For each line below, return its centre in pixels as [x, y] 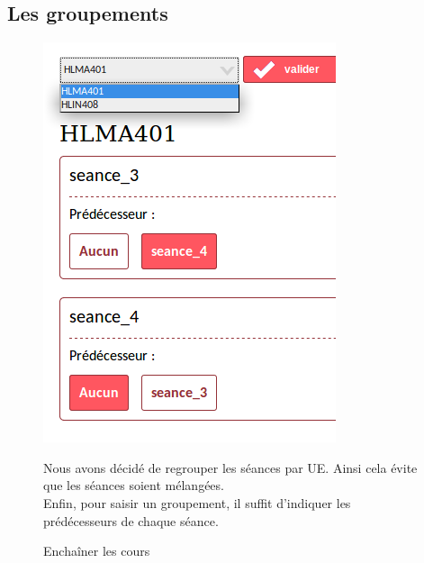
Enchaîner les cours [97, 551]
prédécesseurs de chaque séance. [131, 520]
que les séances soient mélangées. [134, 485]
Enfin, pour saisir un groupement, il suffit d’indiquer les [197, 502]
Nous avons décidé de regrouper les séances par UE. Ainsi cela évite [230, 467]
